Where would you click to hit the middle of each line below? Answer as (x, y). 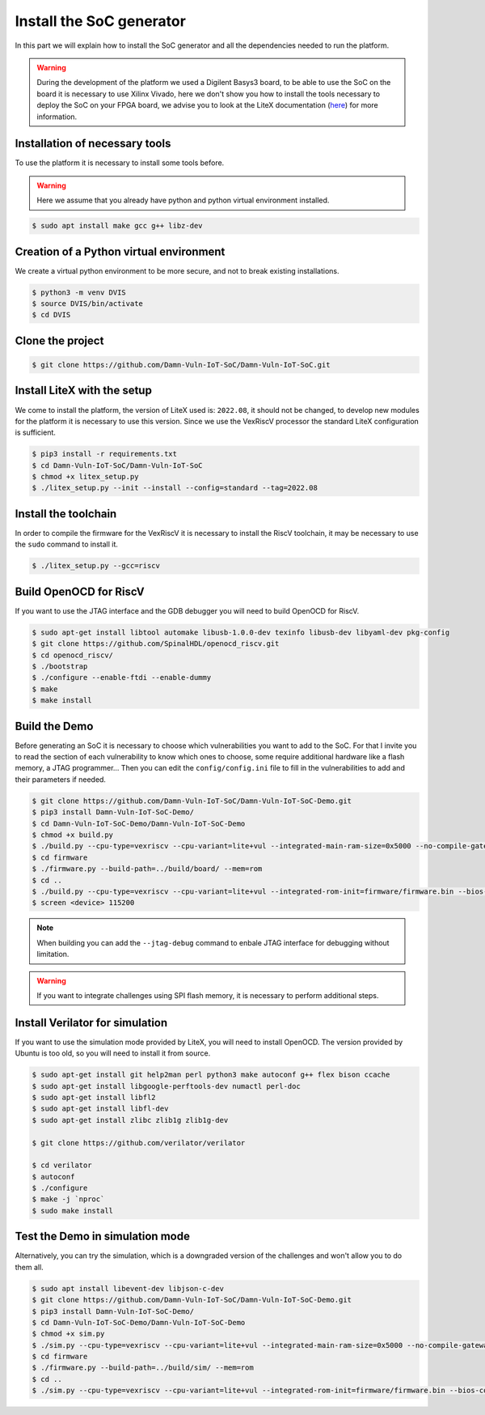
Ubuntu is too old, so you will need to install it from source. (113, 1053)
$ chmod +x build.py (72, 835)
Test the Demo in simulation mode (102, 1237)
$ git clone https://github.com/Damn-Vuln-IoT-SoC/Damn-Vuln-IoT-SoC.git (181, 365)
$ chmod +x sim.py (68, 1334)
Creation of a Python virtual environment (120, 251)
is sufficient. (36, 432)
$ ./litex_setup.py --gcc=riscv (96, 566)
